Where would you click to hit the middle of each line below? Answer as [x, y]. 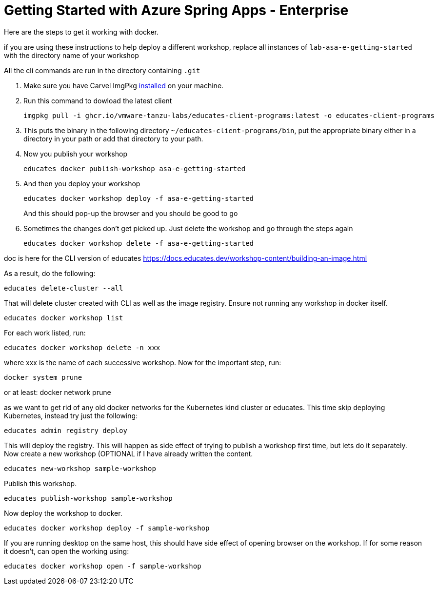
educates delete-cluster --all [64, 288]
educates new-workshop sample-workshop [80, 468]
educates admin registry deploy [66, 430]
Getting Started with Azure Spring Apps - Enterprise [176, 10]
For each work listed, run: [45, 333]
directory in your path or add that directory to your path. [113, 138]
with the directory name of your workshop [71, 55]
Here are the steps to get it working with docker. [81, 32]
